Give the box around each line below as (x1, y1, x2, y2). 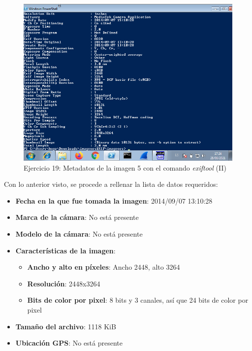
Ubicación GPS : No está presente (15, 338, 123, 348)
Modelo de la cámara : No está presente (15, 228, 143, 239)
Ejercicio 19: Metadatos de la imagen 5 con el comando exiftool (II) (24, 162, 226, 173)
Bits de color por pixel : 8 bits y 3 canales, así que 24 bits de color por (27, 295, 249, 305)
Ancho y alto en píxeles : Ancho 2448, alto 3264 (27, 262, 180, 272)
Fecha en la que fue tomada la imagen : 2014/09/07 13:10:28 (15, 195, 213, 206)
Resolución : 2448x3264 (27, 278, 100, 288)
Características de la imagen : (15, 245, 116, 255)
